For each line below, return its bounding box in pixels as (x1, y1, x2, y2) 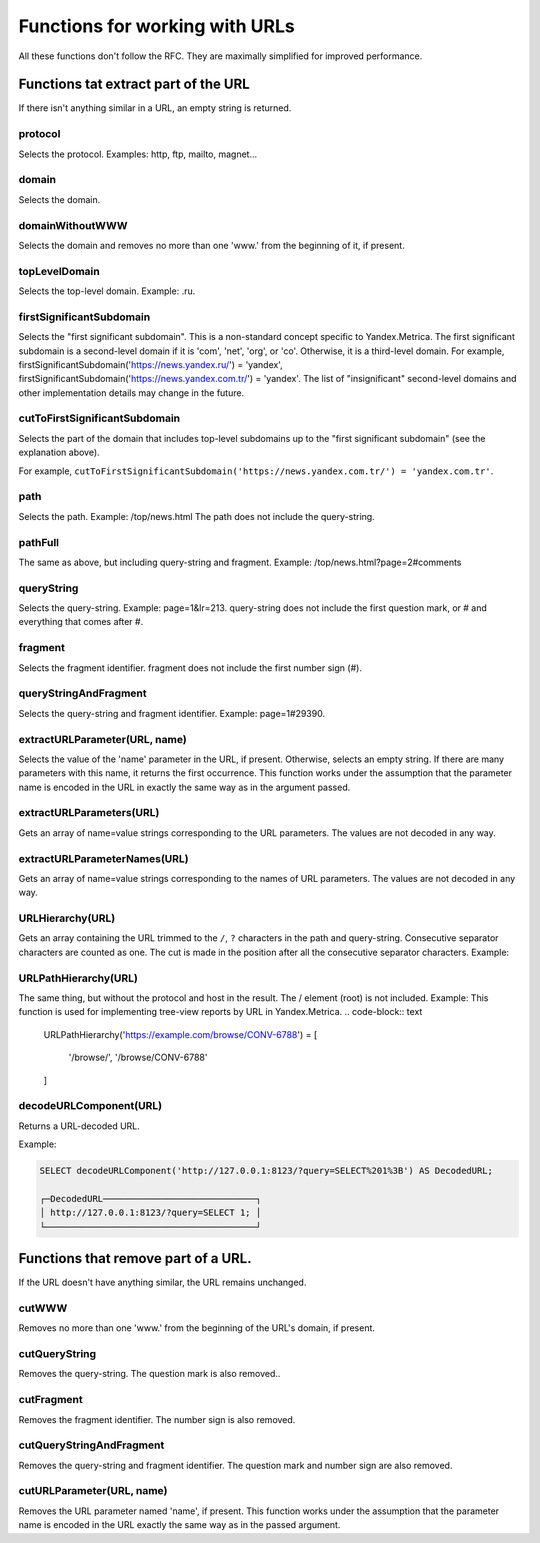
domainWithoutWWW (18, 218, 128, 232)
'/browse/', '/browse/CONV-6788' (68, 1051, 208, 1064)
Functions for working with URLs (18, 15, 295, 37)
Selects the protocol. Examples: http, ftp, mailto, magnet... (18, 148, 258, 160)
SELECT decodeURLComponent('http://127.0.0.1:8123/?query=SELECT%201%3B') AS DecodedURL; (39, 1165, 494, 1177)
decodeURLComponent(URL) (18, 1099, 163, 1113)
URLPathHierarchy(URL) (18, 971, 139, 985)
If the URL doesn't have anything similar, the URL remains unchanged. (18, 1276, 307, 1289)
